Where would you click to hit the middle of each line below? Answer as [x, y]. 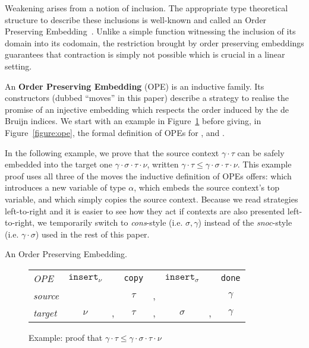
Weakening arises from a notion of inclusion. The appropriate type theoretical [146, 8]
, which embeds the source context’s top [207, 187]
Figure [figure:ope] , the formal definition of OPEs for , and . [115, 132]
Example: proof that [66, 337]
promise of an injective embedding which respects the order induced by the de [147, 109]
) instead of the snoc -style [245, 222]
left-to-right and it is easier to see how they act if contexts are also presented [145, 211]
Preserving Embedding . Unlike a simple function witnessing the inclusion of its [150, 31]
